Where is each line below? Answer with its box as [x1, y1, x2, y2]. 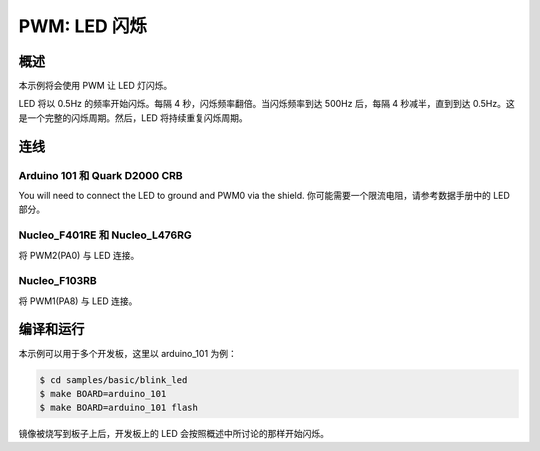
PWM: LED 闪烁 [18, 15, 147, 37]
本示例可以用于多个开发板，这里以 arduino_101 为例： [18, 347, 237, 359]
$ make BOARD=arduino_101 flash [39, 402, 199, 414]
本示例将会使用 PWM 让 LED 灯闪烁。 [18, 80, 173, 92]
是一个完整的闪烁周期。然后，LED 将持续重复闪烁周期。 [18, 111, 249, 124]
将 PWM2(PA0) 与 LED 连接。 [18, 249, 140, 261]
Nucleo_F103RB [18, 274, 97, 288]
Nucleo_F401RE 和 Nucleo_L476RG [18, 228, 192, 242]
